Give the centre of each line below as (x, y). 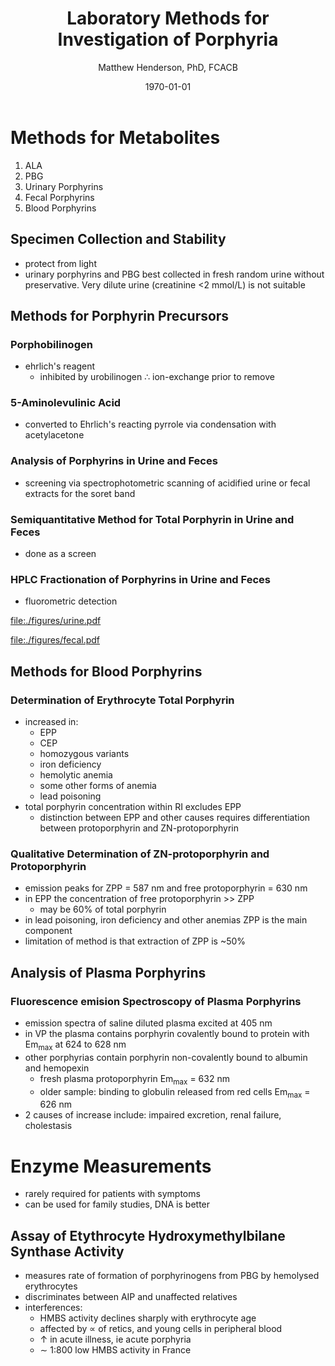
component (48, 931)
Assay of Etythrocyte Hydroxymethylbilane (148, 1235)
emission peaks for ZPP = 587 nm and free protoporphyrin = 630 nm (166, 888)
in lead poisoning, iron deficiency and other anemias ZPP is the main (166, 920)
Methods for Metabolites (115, 137)
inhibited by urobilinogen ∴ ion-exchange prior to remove (157, 377)
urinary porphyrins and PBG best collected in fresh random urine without (174, 274)
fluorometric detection (71, 601)
